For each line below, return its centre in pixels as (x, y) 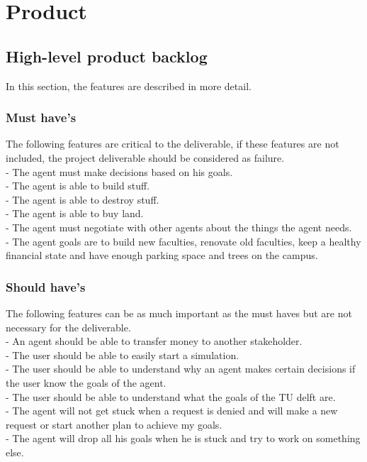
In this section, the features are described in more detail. (129, 86)
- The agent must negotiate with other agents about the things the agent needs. (179, 227)
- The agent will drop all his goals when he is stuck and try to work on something (183, 438)
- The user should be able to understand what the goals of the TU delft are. (171, 396)
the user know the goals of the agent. (86, 382)
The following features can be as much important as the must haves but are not (179, 313)
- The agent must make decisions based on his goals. (119, 171)
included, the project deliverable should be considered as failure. (145, 157)
